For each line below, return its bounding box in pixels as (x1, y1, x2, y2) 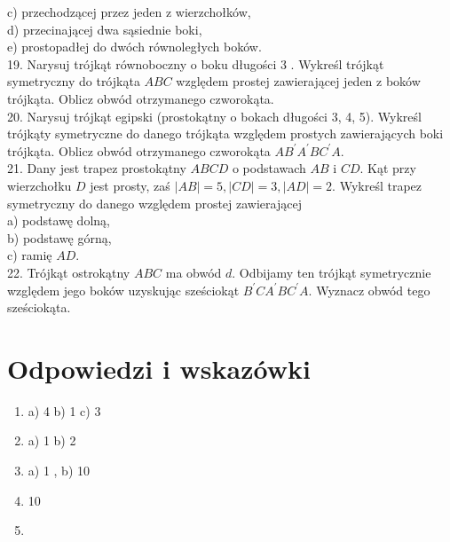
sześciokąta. (7, 298, 71, 317)
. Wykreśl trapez (332, 176, 422, 194)
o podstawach (232, 159, 306, 177)
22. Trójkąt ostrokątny (7, 263, 130, 281)
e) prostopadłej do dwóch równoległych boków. (7, 37, 262, 56)
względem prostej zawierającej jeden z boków (176, 72, 421, 90)
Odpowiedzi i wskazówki (7, 350, 311, 386)
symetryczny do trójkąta (7, 72, 140, 90)
